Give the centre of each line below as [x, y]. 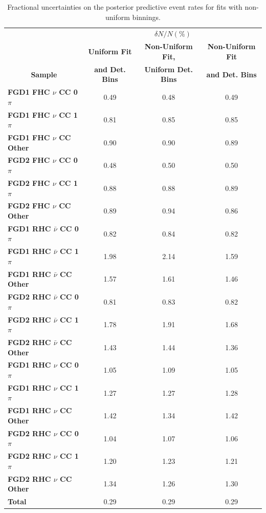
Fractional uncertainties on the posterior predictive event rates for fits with [125, 7]
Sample [44, 74]
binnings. [146, 17]
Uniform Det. [169, 69]
